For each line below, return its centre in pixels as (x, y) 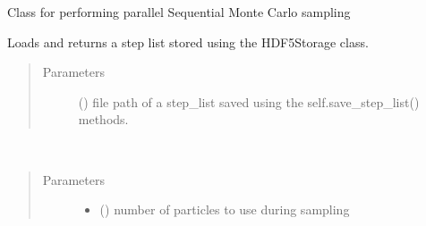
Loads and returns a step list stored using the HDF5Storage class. (188, 42)
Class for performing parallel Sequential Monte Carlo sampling (179, 12)
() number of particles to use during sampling (225, 209)
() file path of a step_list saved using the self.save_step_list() (249, 101)
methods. (103, 119)
